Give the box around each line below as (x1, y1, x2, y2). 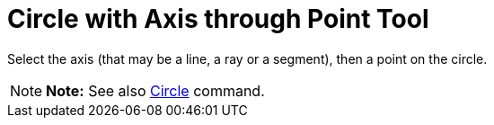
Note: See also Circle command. (46, 81, 265, 100)
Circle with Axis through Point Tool (7, 4, 429, 34)
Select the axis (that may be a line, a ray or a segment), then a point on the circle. (7, 50, 488, 67)
